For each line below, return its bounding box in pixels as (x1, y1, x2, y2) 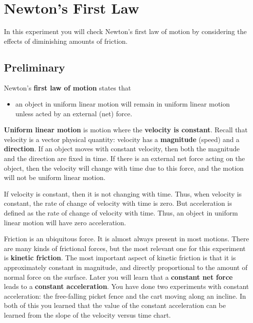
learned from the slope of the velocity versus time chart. (4, 309, 171, 320)
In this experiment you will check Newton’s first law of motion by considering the (4, 26, 247, 36)
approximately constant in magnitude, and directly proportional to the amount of (4, 262, 248, 272)
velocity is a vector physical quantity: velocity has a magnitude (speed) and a (4, 134, 240, 144)
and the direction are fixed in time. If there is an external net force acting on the (4, 153, 245, 163)
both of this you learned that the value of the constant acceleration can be (4, 300, 226, 310)
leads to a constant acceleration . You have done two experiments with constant (4, 281, 249, 291)
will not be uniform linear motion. (4, 172, 106, 182)
